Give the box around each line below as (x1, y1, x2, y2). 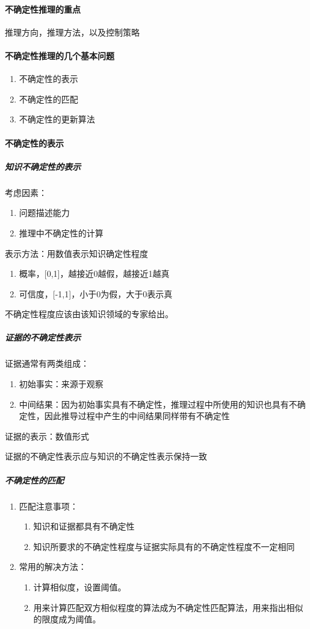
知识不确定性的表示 (5, 160, 81, 172)
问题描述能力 (19, 206, 70, 219)
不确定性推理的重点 (5, 2, 81, 15)
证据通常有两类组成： (5, 357, 89, 370)
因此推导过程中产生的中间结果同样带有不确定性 (44, 409, 230, 422)
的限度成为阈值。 (33, 613, 101, 625)
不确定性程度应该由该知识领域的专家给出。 (5, 308, 173, 320)
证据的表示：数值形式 (5, 429, 89, 442)
